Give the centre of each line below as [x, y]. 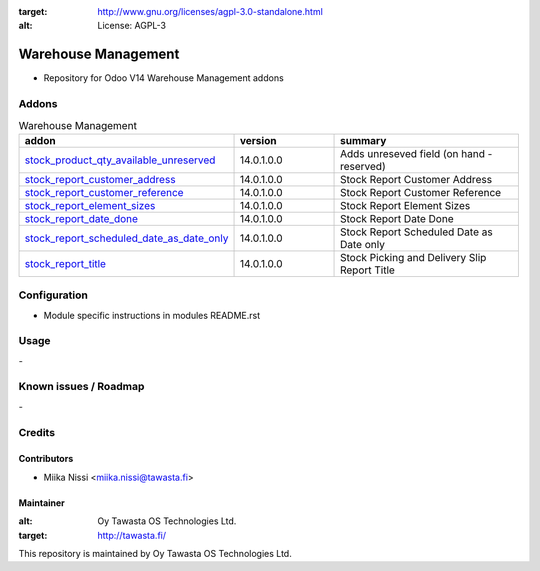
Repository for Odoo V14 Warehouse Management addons [163, 78]
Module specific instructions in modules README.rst [152, 315]
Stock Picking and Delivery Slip [413, 257]
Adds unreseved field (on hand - [416, 153]
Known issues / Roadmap [81, 387]
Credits [36, 432]
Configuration [53, 295]
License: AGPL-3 [132, 26]
